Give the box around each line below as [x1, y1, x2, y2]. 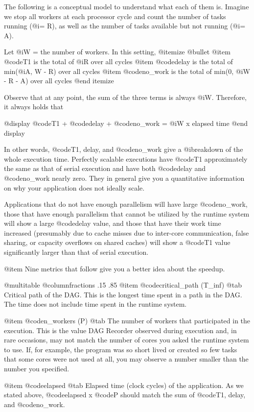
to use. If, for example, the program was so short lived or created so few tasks [4, 344, 237, 354]
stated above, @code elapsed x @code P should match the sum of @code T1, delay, [4, 389, 246, 400]
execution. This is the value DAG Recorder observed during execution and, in [4, 325, 237, 335]
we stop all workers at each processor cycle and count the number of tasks [4, 11, 226, 21]
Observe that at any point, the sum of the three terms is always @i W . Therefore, [4, 92, 247, 102]
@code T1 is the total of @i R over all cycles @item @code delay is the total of [4, 56, 233, 66]
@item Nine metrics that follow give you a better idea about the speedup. [4, 263, 225, 273]
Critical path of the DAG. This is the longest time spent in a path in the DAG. [4, 289, 242, 299]
